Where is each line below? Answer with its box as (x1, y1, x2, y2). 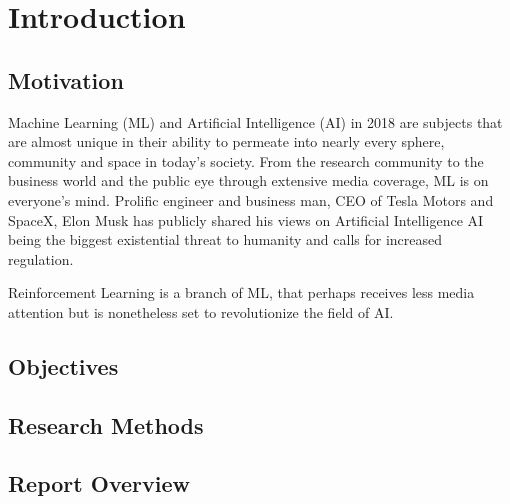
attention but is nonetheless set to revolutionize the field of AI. (8, 301, 394, 322)
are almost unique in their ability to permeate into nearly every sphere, (8, 131, 445, 152)
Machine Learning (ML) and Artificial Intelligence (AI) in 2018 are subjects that (8, 111, 503, 132)
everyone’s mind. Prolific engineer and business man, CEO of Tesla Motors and (8, 189, 494, 210)
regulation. (8, 248, 74, 269)
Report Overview (8, 468, 190, 499)
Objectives (8, 350, 119, 381)
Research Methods (8, 409, 204, 440)
